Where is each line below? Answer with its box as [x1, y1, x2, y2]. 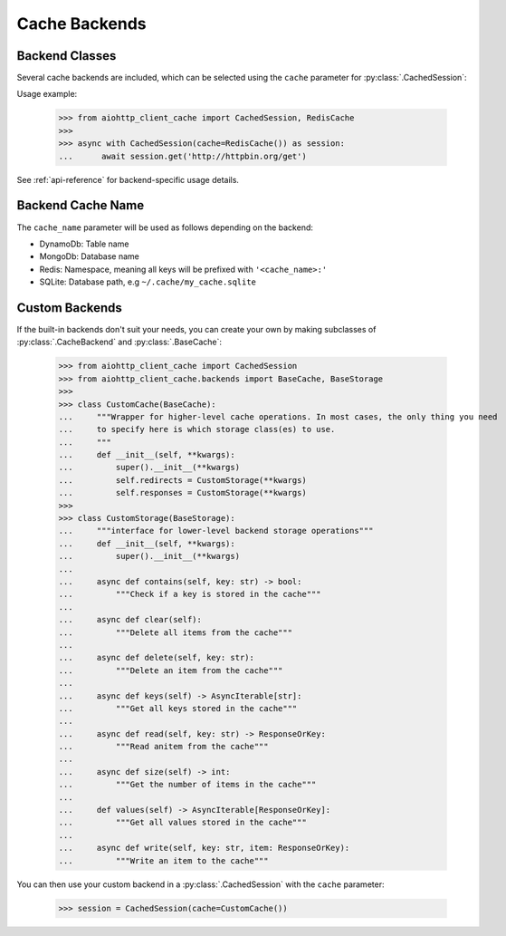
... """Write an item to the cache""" [58, 855, 269, 865]
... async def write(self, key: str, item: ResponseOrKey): [58, 843, 350, 854]
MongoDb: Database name [39, 251, 140, 262]
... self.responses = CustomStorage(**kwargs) [58, 487, 307, 498]
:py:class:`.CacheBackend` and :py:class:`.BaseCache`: [16, 336, 222, 348]
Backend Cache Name [16, 198, 145, 213]
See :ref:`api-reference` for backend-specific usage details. [16, 174, 240, 185]
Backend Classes [16, 48, 117, 63]
